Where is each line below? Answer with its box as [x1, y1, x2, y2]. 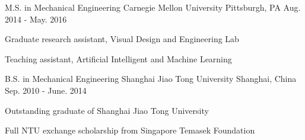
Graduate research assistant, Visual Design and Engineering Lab [5, 33, 239, 45]
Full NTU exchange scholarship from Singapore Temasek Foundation [5, 124, 255, 136]
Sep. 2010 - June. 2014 [5, 84, 87, 96]
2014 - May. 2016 [5, 12, 67, 25]
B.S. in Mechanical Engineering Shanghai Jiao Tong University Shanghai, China [5, 72, 297, 85]
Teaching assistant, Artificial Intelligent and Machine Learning [5, 52, 232, 65]
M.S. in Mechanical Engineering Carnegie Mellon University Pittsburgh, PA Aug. [5, 1, 301, 13]
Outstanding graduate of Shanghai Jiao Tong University [5, 104, 209, 116]
